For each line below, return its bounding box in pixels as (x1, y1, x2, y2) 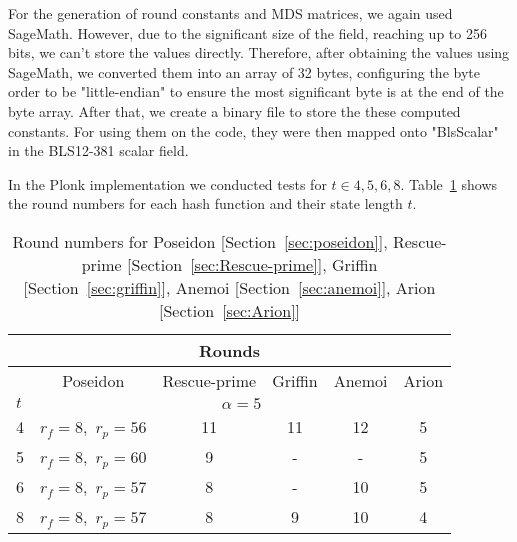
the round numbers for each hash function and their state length (8, 193, 403, 214)
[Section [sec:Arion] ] (159, 298, 301, 322)
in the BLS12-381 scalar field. (8, 140, 189, 161)
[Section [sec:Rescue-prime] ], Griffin (127, 252, 378, 276)
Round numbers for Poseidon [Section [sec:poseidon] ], (12, 229, 388, 253)
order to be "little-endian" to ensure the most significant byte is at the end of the (8, 81, 504, 102)
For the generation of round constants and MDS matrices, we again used (8, 3, 453, 23)
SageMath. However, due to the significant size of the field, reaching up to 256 (8, 22, 487, 43)
